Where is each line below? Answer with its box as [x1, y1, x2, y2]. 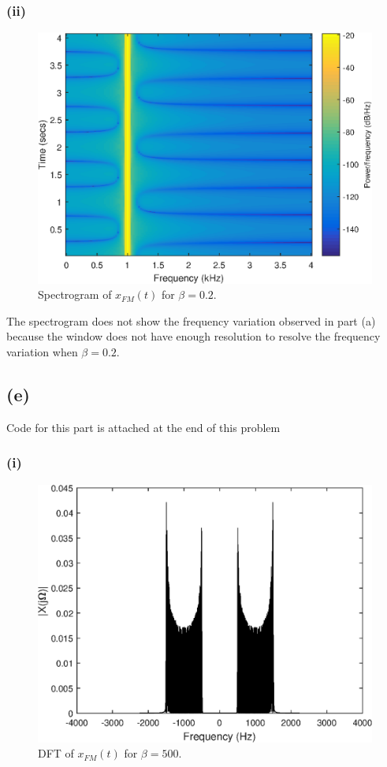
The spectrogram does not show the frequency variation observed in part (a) [6, 312, 376, 329]
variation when [6, 344, 78, 359]
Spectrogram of [38, 286, 112, 303]
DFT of [38, 745, 74, 761]
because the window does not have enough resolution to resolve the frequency [6, 328, 381, 344]
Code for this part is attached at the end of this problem [6, 419, 281, 435]
